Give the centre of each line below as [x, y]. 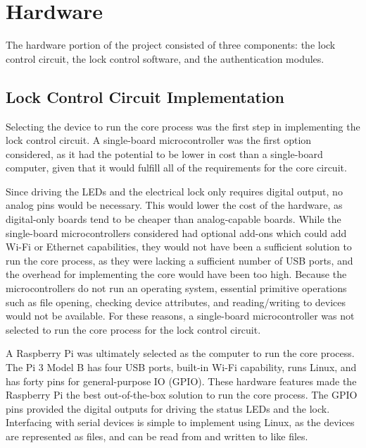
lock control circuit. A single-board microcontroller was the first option [159, 140]
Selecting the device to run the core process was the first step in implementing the [183, 126]
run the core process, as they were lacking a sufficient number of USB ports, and [179, 260]
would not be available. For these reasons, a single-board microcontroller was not [180, 316]
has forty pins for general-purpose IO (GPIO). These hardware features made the [181, 381]
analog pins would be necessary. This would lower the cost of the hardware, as [174, 205]
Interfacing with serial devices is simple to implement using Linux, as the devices [180, 422]
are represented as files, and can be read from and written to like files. [157, 436]
